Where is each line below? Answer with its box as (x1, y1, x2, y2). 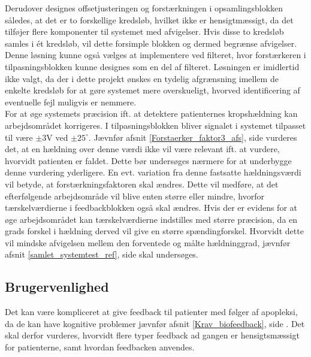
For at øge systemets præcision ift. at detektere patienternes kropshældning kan (5, 107, 298, 120)
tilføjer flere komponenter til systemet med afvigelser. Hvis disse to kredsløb (5, 25, 284, 38)
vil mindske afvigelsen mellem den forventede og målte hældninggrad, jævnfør (5, 236, 291, 249)
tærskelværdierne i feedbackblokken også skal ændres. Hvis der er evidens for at (5, 201, 297, 214)
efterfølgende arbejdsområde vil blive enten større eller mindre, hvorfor (5, 189, 264, 202)
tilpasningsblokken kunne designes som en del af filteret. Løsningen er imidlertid (5, 60, 300, 72)
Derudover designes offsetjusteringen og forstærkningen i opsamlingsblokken (5, 2, 283, 14)
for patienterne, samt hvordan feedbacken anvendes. (5, 341, 195, 353)
